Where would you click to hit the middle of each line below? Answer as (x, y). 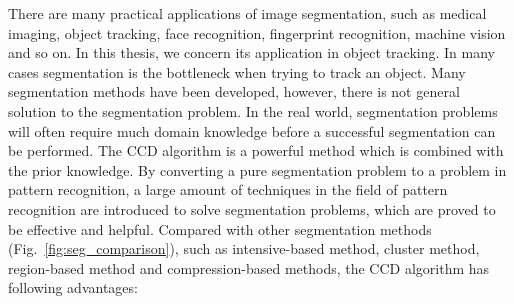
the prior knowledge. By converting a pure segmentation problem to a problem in (257, 169)
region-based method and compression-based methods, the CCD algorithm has (249, 267)
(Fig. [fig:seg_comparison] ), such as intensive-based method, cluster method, (244, 248)
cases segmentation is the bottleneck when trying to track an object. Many (237, 71)
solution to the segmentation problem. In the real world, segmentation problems (253, 110)
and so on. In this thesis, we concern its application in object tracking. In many (251, 52)
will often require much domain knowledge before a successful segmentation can (252, 130)
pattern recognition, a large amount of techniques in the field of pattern (228, 189)
